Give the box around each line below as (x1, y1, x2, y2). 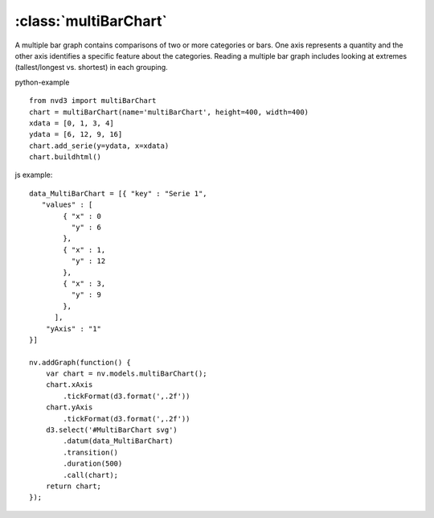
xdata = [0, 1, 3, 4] (29, 118, 114, 128)
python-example (14, 77, 70, 87)
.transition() (63, 447, 119, 457)
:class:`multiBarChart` (14, 12, 168, 30)
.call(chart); (63, 471, 119, 479)
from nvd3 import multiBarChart (29, 97, 157, 105)
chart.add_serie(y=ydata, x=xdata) (29, 141, 170, 150)
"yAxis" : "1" (45, 324, 102, 333)
